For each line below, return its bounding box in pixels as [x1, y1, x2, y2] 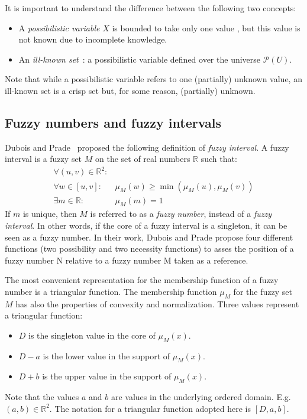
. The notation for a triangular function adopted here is [49, 402, 251, 414]
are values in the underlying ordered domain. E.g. [111, 391, 291, 403]
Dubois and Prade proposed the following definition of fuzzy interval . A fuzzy [5, 141, 289, 153]
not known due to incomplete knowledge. [18, 33, 167, 46]
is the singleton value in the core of [28, 329, 156, 341]
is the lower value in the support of [43, 349, 170, 362]
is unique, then [22, 207, 77, 220]
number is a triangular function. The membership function [5, 285, 217, 297]
